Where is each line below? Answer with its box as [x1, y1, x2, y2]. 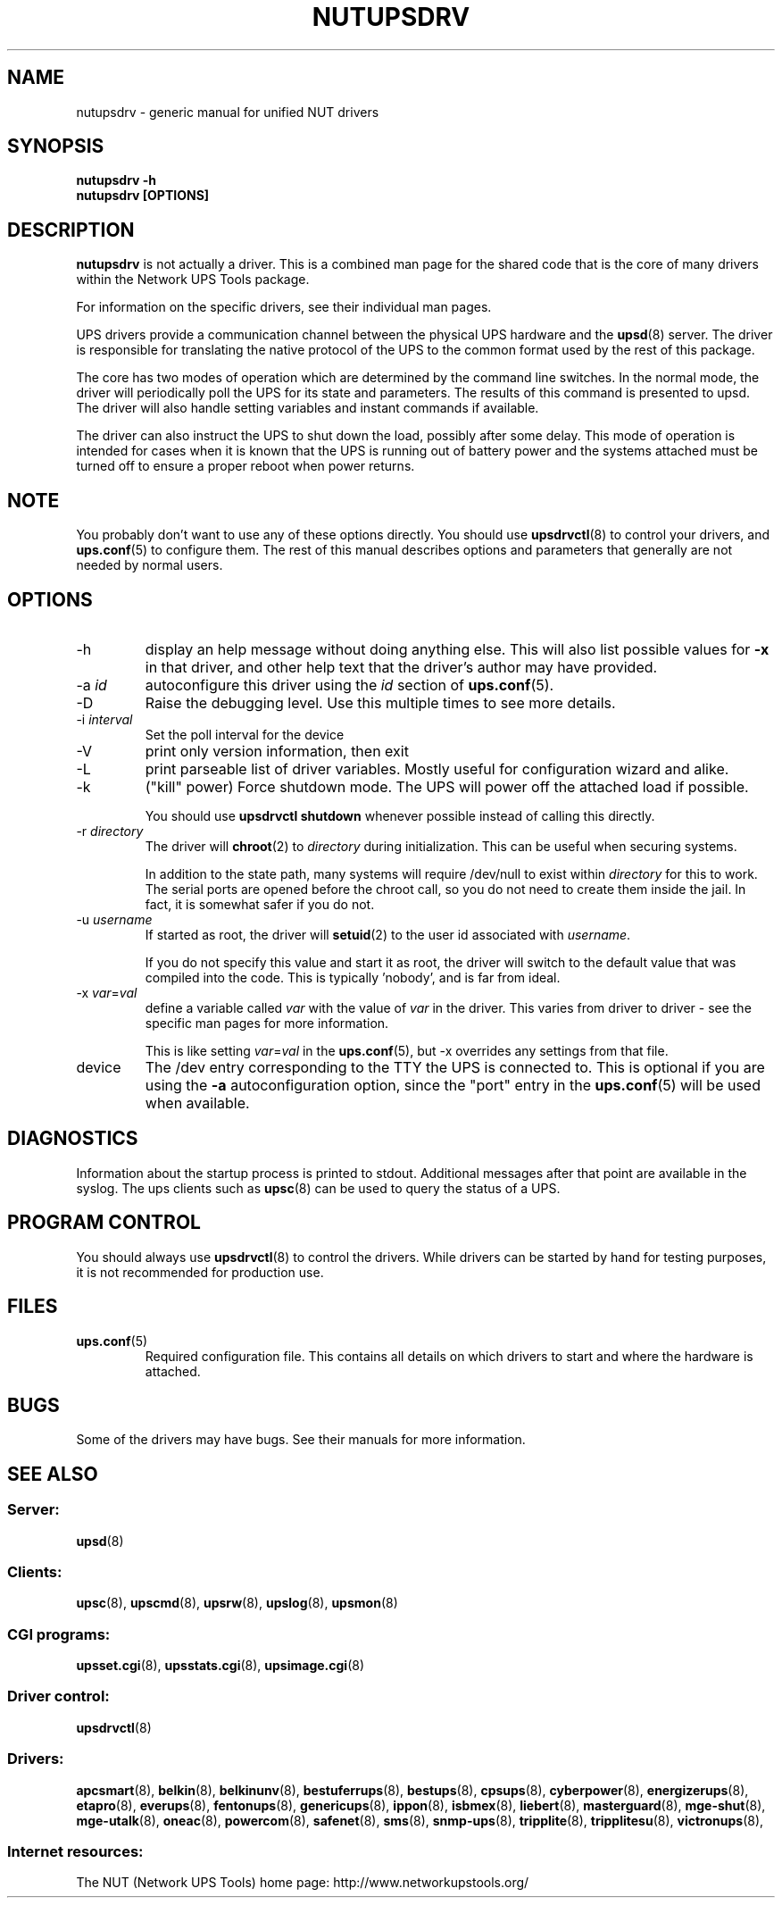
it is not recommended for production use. [76, 1264, 324, 1280]
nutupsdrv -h [76, 172, 157, 188]
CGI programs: [7, 1625, 111, 1643]
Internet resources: [7, 1842, 144, 1860]
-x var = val [76, 984, 137, 1000]
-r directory [76, 823, 144, 839]
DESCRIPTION [7, 218, 135, 241]
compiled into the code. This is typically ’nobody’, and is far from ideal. [145, 969, 561, 985]
